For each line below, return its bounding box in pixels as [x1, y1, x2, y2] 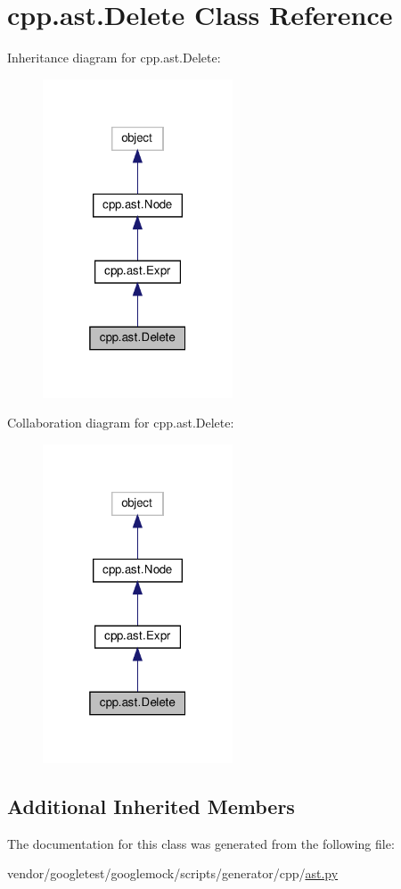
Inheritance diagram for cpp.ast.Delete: [7, 48, 221, 67]
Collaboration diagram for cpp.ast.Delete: [7, 413, 234, 432]
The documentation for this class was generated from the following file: [7, 834, 395, 852]
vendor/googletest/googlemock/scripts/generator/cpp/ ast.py [7, 864, 339, 883]
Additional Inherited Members [7, 792, 295, 819]
